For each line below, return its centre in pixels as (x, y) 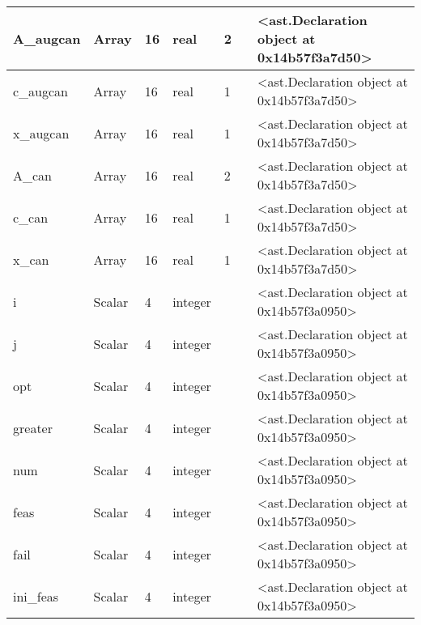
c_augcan (41, 91)
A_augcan (47, 38)
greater (33, 427)
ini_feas (36, 596)
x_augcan (41, 133)
